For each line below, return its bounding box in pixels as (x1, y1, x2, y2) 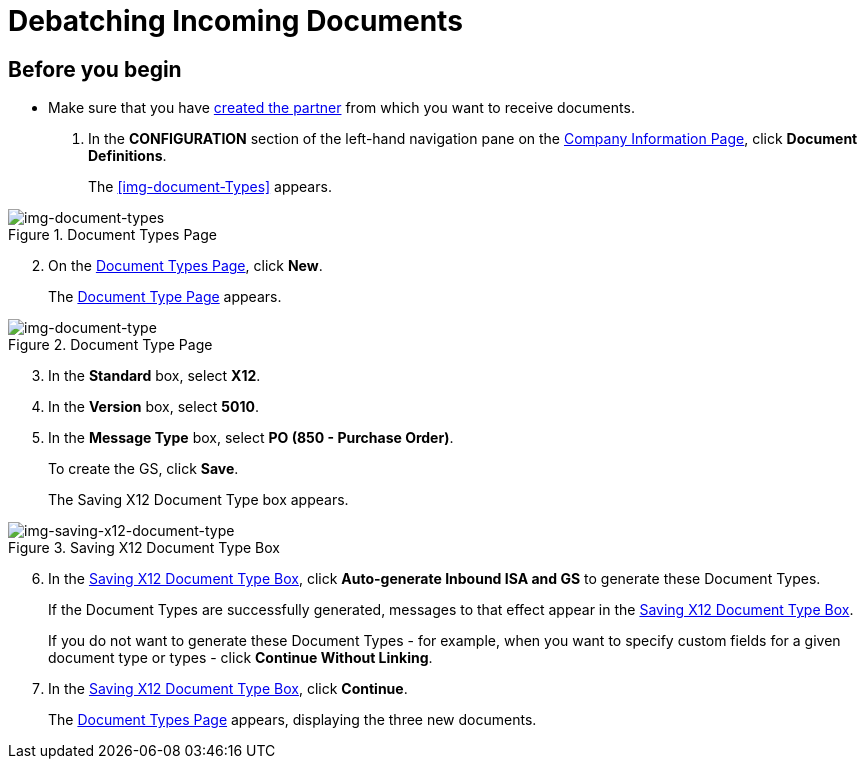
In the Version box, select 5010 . (48, 398, 260, 416)
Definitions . (88, 147, 167, 165)
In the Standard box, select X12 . (48, 367, 261, 385)
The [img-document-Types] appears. (88, 178, 332, 196)
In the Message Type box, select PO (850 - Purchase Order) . (48, 429, 454, 447)
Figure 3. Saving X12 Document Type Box (8, 539, 280, 557)
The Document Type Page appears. (48, 288, 282, 306)
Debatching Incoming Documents (8, 4, 463, 38)
